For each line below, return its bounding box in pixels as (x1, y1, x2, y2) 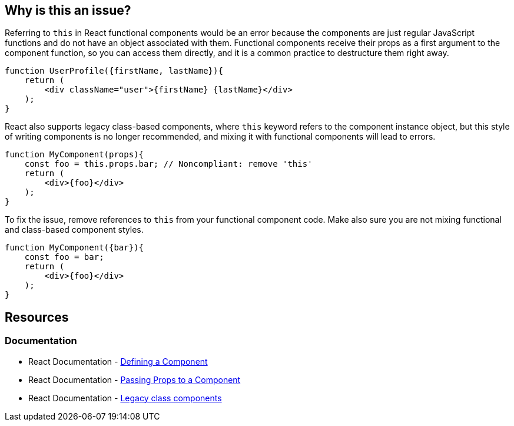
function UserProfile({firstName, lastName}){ (5, 66, 223, 76)
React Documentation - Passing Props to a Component (28, 374, 241, 385)
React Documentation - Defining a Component (28, 356, 208, 366)
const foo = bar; (24, 252, 104, 262)
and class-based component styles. (5, 224, 144, 235)
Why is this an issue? (5, 3, 131, 18)
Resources (5, 309, 69, 325)
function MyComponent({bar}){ (5, 243, 144, 253)
